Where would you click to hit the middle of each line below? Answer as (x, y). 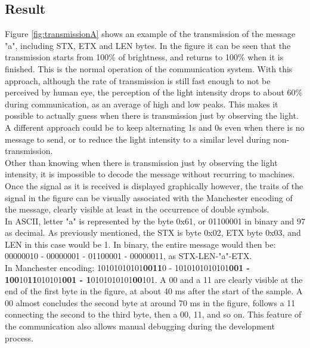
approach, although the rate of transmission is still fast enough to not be (138, 80)
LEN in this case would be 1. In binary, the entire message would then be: (140, 244)
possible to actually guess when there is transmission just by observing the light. (152, 116)
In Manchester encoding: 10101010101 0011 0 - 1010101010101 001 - (127, 268)
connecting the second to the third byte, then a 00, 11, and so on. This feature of (153, 314)
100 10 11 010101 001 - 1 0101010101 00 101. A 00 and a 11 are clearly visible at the (154, 279)
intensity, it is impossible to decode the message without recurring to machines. (150, 174)
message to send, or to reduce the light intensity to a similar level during (138, 139)
